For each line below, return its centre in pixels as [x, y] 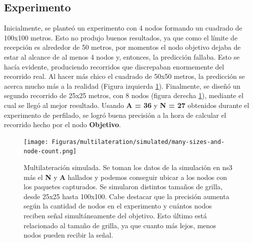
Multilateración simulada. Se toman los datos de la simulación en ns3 [128, 167]
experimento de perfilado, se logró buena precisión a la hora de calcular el [115, 115]
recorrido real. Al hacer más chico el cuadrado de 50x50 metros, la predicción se [125, 76]
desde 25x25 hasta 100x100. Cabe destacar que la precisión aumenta [126, 196]
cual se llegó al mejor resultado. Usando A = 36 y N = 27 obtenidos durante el [127, 105]
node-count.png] [50, 152]
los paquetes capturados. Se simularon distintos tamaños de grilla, [123, 187]
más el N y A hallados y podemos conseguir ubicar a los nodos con [126, 177]
